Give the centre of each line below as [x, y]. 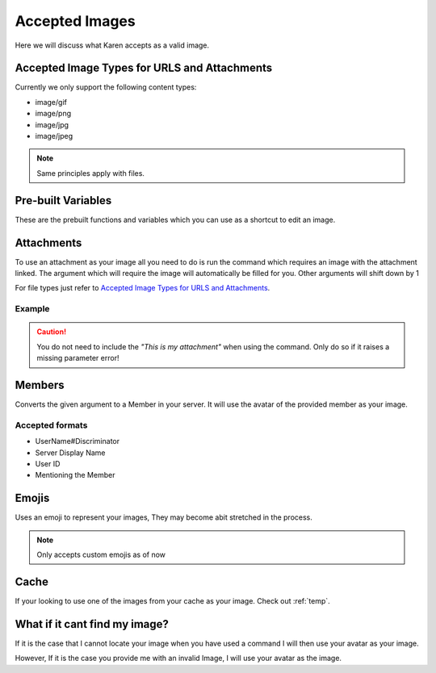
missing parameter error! [78, 358]
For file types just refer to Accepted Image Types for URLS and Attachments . [143, 288]
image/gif [51, 102]
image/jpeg [54, 136]
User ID [48, 463]
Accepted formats [51, 425]
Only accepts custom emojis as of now [101, 555]
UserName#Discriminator [78, 441]
